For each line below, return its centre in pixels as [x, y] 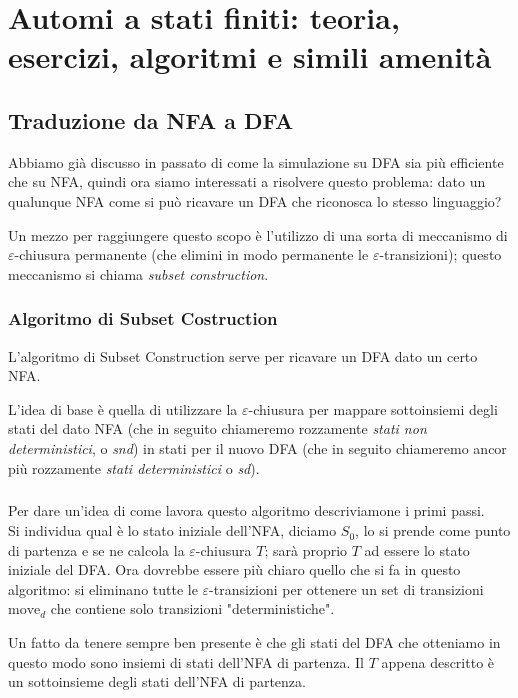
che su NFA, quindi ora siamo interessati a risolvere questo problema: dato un [247, 181]
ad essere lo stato [417, 549]
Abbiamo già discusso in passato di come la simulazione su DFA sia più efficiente [256, 161]
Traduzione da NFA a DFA [151, 119]
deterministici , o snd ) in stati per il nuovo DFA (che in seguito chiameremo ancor [257, 447]
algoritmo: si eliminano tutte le [103, 588]
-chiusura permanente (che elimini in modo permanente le [191, 254]
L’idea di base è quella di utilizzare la [123, 408]
